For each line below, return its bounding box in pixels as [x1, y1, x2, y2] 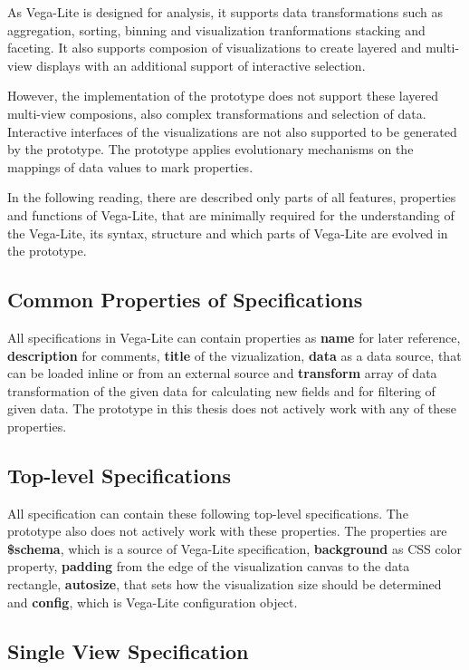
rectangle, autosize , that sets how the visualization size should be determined [7, 575, 442, 594]
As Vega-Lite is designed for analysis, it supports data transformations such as [7, 3, 444, 21]
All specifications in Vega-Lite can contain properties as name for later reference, [7, 327, 461, 346]
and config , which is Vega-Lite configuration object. [7, 592, 298, 611]
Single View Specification [7, 636, 249, 665]
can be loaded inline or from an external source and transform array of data [7, 364, 437, 383]
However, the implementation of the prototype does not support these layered [7, 86, 438, 105]
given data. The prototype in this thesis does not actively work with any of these [7, 399, 456, 418]
